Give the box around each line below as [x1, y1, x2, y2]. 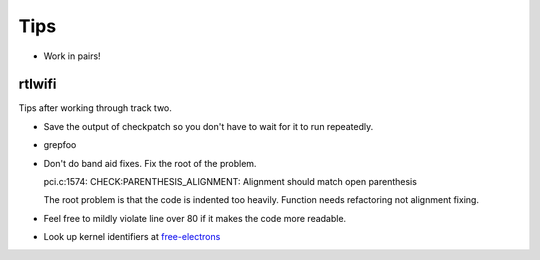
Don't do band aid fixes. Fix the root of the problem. [43, 157, 257, 169]
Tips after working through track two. [18, 102, 172, 114]
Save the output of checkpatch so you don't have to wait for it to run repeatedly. [43, 120, 374, 132]
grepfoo [43, 139, 77, 151]
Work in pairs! [43, 50, 101, 62]
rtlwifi [18, 76, 57, 93]
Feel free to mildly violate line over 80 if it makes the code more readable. [43, 212, 347, 224]
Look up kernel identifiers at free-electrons [43, 231, 221, 243]
